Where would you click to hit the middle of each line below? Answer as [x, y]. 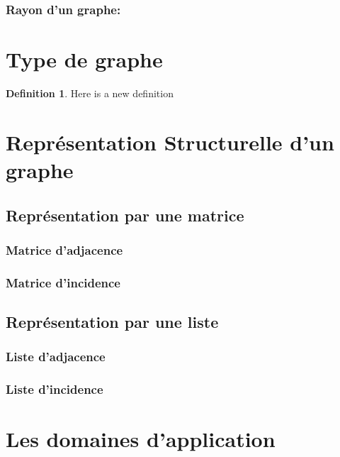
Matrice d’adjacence [64, 249]
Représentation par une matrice [125, 215]
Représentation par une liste [112, 321]
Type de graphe [84, 59]
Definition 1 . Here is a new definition [90, 93]
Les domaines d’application [141, 439]
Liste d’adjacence [56, 357]
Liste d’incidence [55, 389]
